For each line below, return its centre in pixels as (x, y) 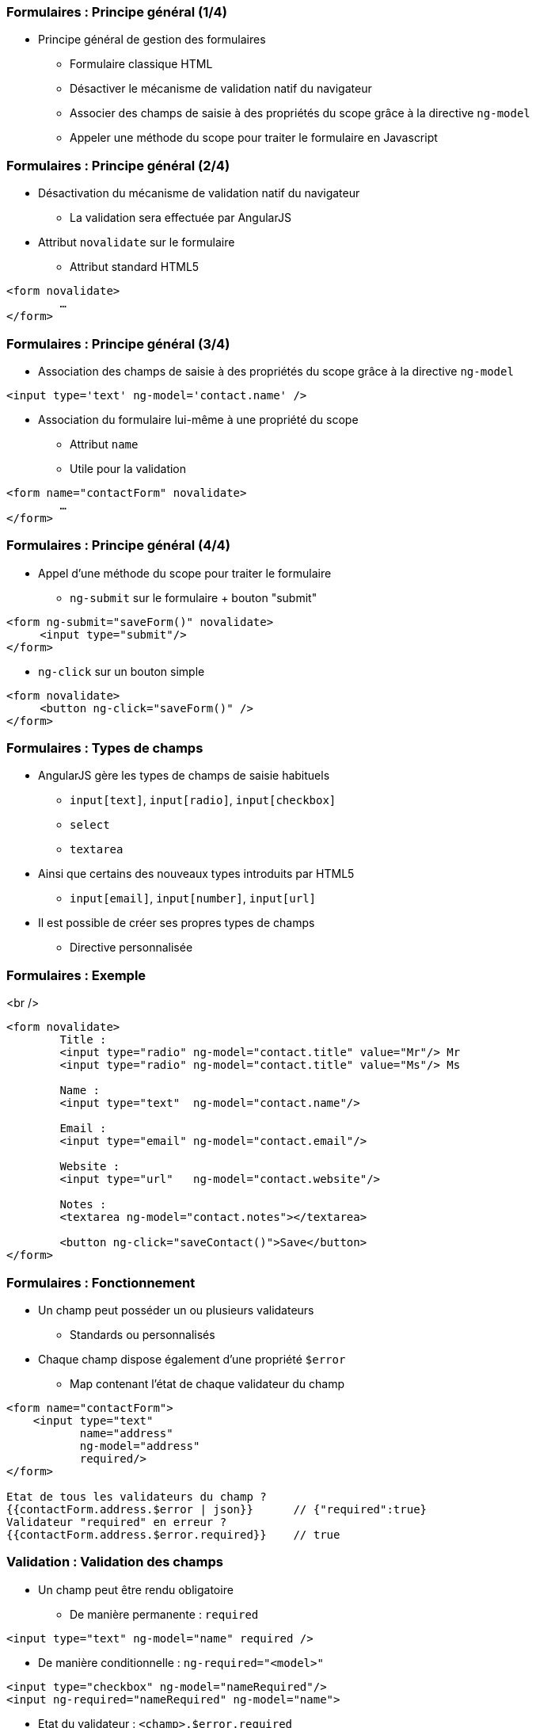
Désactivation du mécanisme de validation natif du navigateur (199, 193)
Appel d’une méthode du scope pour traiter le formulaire (185, 573)
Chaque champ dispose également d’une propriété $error (192, 1359)
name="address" (126, 1433)
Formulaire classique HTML (141, 64)
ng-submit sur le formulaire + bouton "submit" (194, 597)
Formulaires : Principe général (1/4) (117, 12)
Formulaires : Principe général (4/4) (118, 545)
